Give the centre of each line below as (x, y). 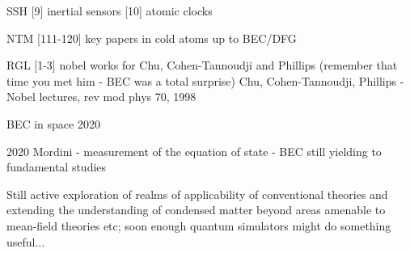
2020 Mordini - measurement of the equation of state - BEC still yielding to (194, 151)
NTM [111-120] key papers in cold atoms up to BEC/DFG (152, 38)
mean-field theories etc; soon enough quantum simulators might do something (199, 225)
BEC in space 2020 (53, 123)
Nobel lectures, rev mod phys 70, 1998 (101, 97)
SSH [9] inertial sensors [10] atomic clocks (110, 11)
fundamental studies (57, 167)
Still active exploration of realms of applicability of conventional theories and (197, 194)
